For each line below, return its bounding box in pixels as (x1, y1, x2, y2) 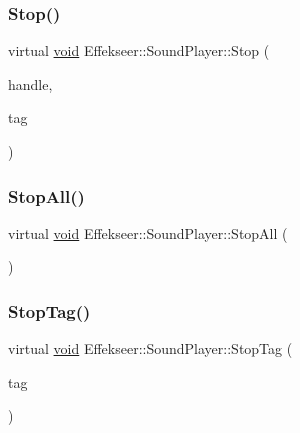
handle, (8, 73, 53, 94)
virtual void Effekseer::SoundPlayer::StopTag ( (8, 338, 293, 359)
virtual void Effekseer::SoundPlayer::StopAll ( (8, 222, 288, 243)
